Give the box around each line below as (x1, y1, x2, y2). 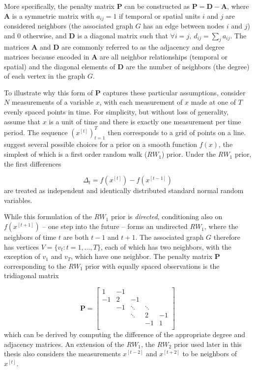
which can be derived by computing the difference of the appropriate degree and (4, 329, 245, 340)
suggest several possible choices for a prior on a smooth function (4, 139, 198, 149)
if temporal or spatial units (119, 10, 200, 21)
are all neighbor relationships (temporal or (100, 52, 227, 62)
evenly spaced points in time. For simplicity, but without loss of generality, (4, 107, 229, 116)
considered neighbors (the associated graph (4, 21, 133, 31)
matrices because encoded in (4, 52, 89, 62)
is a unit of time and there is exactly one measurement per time (49, 116, 241, 126)
